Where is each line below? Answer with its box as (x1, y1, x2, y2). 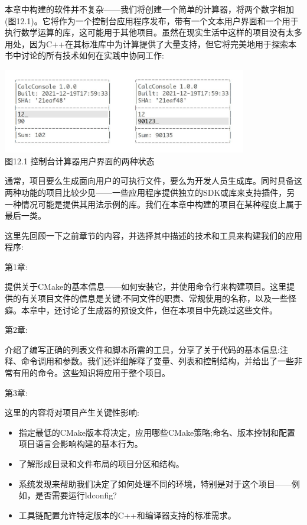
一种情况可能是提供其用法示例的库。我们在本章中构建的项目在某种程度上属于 (5, 197, 302, 210)
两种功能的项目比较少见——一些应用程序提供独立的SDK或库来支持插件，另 (5, 186, 295, 198)
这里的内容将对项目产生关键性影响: (5, 406, 139, 419)
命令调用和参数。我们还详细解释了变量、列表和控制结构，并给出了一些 (21, 355, 294, 367)
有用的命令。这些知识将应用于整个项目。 (12, 367, 170, 379)
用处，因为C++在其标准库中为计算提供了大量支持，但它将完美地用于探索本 (5, 37, 296, 50)
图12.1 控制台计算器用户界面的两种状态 (5, 154, 155, 167)
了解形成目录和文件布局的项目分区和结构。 (18, 458, 184, 469)
